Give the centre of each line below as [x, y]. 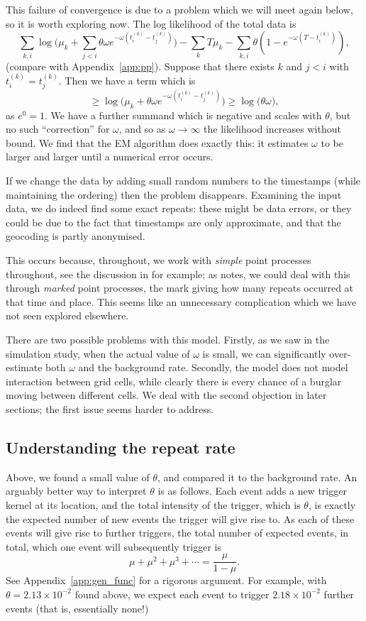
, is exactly [332, 504]
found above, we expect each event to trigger [172, 594]
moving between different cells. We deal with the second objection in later [166, 395]
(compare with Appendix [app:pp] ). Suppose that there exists [140, 66]
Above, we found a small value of [78, 477]
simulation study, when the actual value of [98, 353]
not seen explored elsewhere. [67, 315]
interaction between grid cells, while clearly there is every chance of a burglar [174, 381]
